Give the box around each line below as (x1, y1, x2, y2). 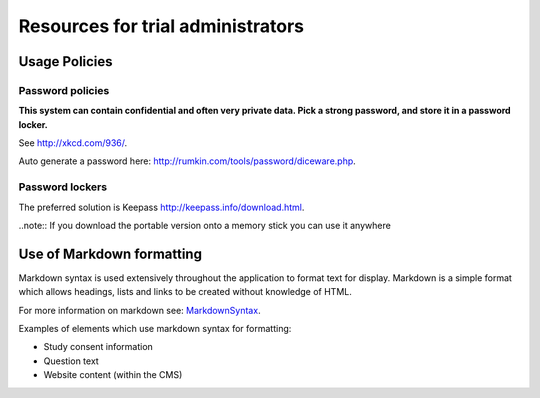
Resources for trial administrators (18, 15, 305, 37)
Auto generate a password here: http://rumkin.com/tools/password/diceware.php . (18, 155, 357, 167)
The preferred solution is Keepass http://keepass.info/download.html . (18, 201, 305, 213)
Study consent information (43, 341, 154, 353)
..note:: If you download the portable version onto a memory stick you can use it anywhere (18, 220, 392, 232)
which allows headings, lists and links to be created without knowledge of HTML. (18, 286, 352, 298)
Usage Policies (18, 53, 114, 70)
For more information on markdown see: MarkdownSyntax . (18, 304, 261, 316)
